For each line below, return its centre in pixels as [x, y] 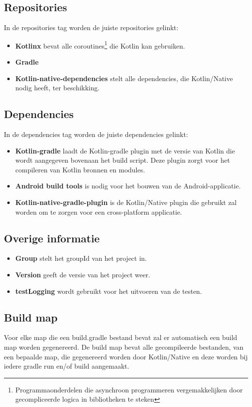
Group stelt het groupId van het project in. [81, 258]
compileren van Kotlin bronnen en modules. [80, 169]
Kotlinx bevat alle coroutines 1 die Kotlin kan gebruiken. [100, 45]
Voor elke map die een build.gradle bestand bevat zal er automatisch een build [121, 337]
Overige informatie [52, 238]
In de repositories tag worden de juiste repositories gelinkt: [91, 27]
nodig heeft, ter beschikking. [57, 88]
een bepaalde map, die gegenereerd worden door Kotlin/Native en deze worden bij [126, 356]
